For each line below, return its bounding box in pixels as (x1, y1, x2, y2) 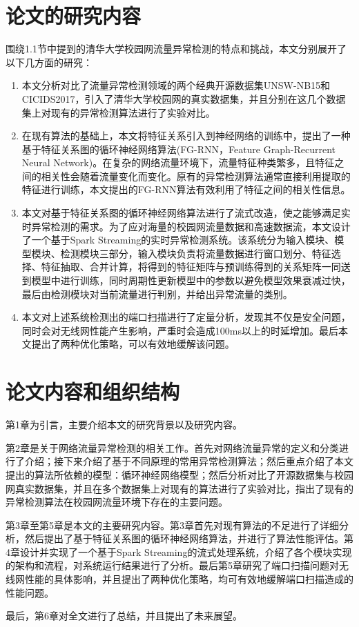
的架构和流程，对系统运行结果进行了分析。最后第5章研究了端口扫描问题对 (6, 558, 339, 573)
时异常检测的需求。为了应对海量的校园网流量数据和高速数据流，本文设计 (21, 219, 351, 233)
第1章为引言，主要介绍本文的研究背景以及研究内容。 (6, 417, 242, 432)
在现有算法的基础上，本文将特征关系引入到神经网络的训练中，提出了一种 (21, 128, 351, 143)
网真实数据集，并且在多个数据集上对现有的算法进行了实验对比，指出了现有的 (6, 481, 353, 495)
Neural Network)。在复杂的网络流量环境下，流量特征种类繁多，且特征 (21, 155, 335, 170)
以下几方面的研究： (6, 54, 93, 69)
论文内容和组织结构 (6, 377, 180, 406)
